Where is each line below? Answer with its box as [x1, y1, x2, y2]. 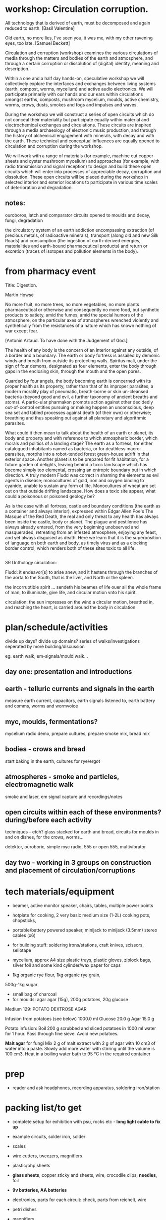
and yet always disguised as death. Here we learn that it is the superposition [5, 534, 161, 540]
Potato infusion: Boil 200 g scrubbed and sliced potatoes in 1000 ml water [5, 1025, 156, 1031]
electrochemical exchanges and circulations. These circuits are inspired [5, 122, 152, 128]
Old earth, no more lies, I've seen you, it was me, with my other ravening [5, 35, 153, 41]
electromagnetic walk [5, 780, 74, 789]
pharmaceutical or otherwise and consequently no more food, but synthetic [5, 306, 160, 312]
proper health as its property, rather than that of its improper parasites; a [5, 383, 154, 389]
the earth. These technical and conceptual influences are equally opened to [5, 138, 160, 144]
